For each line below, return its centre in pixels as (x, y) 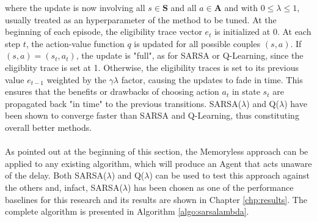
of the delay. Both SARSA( (56, 175)
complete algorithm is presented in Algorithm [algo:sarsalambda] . (127, 211)
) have (296, 103)
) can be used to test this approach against (229, 175)
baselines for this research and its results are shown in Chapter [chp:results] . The (156, 199)
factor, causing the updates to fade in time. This (212, 79)
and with (241, 7)
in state (246, 91)
